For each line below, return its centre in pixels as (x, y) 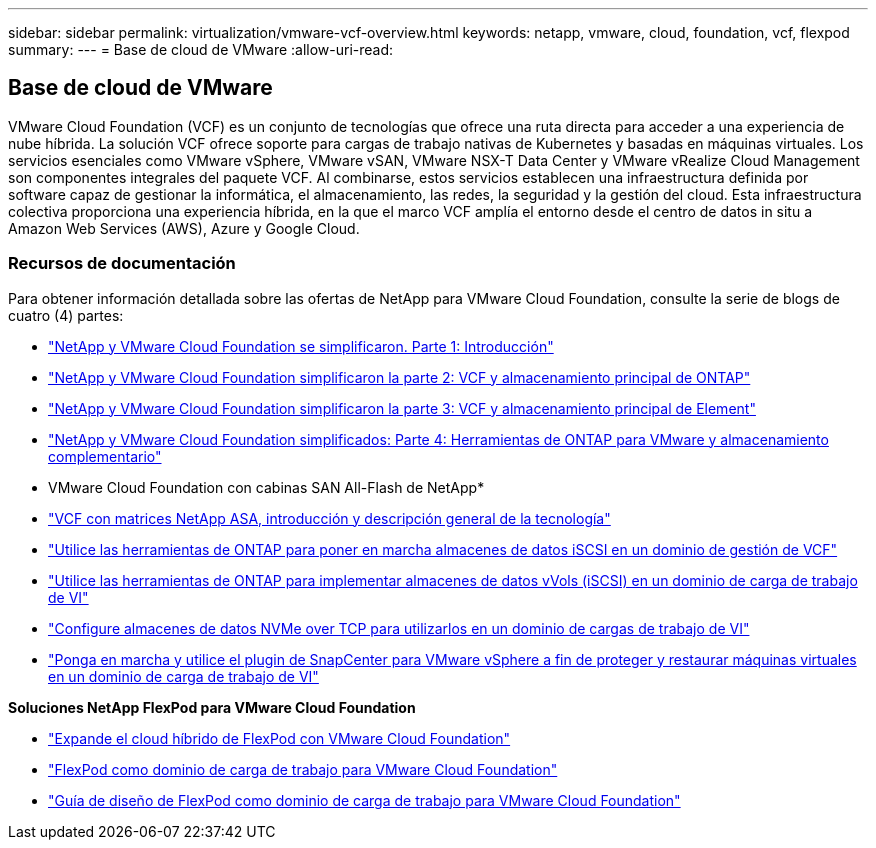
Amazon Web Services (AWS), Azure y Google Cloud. (184, 228)
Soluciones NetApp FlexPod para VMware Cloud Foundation (212, 707)
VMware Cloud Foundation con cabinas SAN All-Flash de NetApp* (266, 487)
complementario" (105, 456)
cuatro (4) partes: (66, 315)
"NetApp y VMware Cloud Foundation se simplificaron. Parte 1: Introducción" (301, 346)
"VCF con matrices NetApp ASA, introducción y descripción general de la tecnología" (329, 518)
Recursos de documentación (122, 263)
